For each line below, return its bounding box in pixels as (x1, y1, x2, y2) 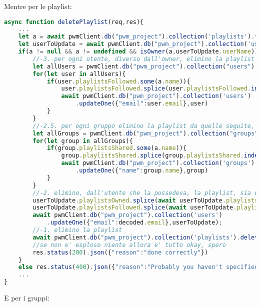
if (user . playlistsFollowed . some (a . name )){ (46, 77, 190, 85)
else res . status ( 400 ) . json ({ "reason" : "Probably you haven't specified (18, 263, 258, 271)
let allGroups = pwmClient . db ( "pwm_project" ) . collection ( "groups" (32, 129, 258, 137)
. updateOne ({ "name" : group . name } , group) (75, 167, 208, 174)
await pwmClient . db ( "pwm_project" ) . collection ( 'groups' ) (61, 159, 255, 167)
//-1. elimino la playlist (32, 226, 122, 234)
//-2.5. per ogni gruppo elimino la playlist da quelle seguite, (32, 122, 255, 129)
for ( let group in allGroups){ (32, 137, 133, 144)
